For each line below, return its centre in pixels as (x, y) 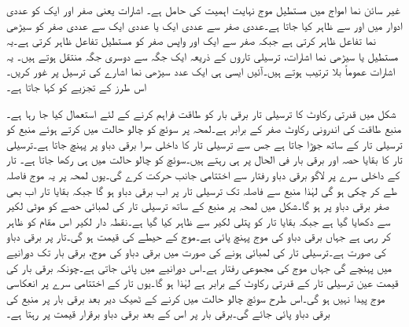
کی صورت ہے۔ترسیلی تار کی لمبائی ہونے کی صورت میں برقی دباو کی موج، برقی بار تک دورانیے (196, 251)
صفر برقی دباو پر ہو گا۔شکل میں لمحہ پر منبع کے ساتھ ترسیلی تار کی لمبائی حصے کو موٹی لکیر (198, 206)
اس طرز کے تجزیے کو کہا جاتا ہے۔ (76, 86)
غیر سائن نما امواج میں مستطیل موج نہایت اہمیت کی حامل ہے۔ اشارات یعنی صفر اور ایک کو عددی (203, 9)
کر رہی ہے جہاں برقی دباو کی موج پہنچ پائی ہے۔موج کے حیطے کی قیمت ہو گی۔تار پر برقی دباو (199, 236)
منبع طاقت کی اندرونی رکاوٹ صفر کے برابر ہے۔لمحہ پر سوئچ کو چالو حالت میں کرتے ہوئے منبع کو (204, 129)
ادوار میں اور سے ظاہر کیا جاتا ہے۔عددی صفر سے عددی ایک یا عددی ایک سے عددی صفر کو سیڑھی (204, 25)
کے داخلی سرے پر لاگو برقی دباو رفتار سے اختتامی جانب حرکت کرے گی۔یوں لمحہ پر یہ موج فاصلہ (203, 174)
